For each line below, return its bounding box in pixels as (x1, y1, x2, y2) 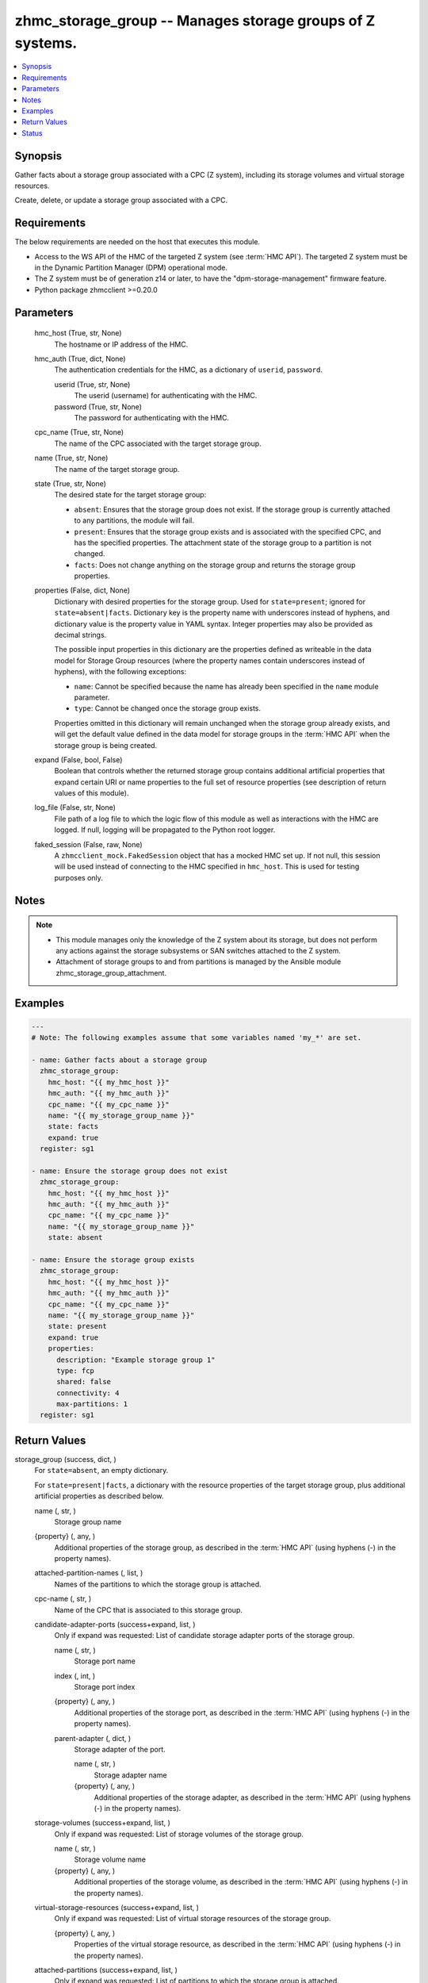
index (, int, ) (54, 1670, 96, 1681)
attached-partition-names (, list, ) (34, 1568, 143, 1578)
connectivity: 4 (56, 1388, 120, 1398)
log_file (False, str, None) (34, 803, 117, 812)
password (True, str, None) (54, 401, 143, 412)
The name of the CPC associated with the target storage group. (54, 439, 262, 448)
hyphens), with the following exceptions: (54, 667, 186, 677)
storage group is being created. (54, 740, 158, 750)
